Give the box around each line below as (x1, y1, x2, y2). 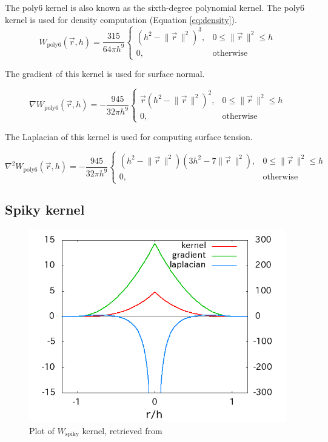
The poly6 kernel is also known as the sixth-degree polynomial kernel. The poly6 (5, 1, 304, 13)
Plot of (29, 424, 55, 437)
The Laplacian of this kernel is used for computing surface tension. (5, 130, 253, 142)
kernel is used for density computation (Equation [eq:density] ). (5, 13, 237, 25)
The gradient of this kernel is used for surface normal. (5, 67, 205, 80)
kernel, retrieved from (82, 424, 162, 437)
